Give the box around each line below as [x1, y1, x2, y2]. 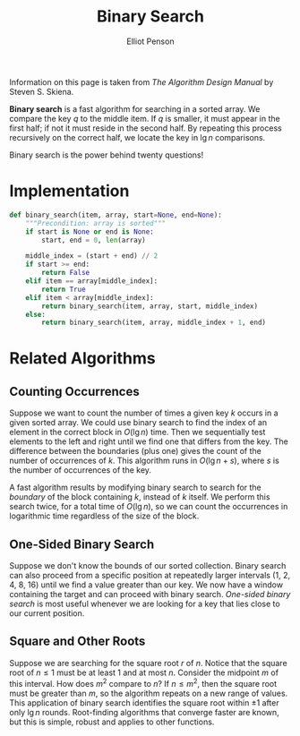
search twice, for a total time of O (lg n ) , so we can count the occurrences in [9, 501, 288, 512]
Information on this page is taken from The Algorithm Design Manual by [9, 76, 274, 87]
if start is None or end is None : [25, 227, 154, 236]
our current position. [9, 608, 85, 619]
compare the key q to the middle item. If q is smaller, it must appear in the [9, 113, 280, 124]
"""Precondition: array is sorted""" [25, 218, 167, 227]
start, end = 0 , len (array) [41, 235, 146, 244]
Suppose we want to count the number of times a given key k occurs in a [9, 407, 279, 418]
